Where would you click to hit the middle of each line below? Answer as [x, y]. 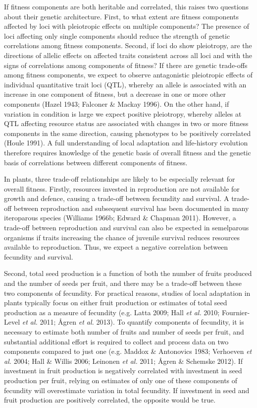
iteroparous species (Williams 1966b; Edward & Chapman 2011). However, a [120, 218]
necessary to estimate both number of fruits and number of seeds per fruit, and [124, 332]
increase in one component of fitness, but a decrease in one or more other [115, 94]
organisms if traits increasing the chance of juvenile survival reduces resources [122, 237]
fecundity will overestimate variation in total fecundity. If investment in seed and [127, 390]
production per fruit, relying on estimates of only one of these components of [121, 380]
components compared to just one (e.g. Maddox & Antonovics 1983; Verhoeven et [128, 351]
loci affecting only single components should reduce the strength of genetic [117, 35]
